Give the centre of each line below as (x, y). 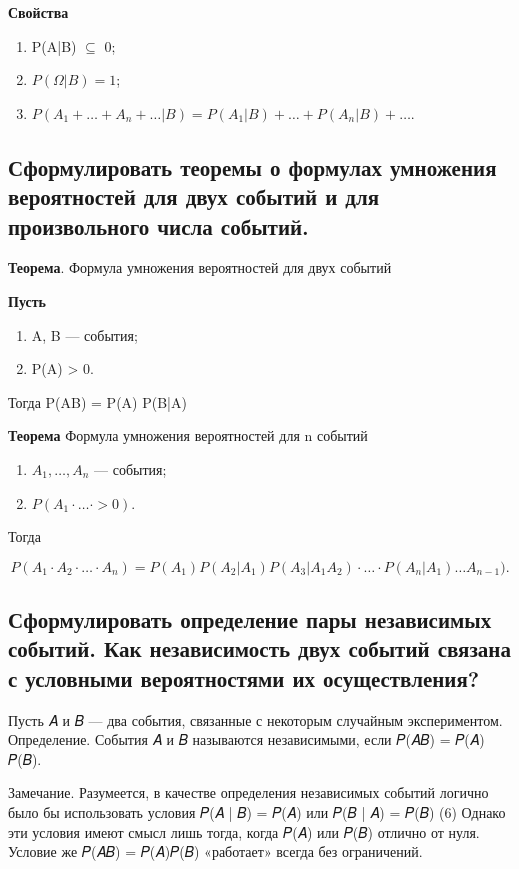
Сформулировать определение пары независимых (250, 619)
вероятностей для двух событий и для (194, 196)
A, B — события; (84, 334)
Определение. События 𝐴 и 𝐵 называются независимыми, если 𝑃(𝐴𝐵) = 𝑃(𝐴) (246, 739)
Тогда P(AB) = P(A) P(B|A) (97, 401)
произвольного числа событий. (158, 225)
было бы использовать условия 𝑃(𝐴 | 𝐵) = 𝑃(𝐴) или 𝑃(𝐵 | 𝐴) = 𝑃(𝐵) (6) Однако (257, 812)
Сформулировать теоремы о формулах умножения (252, 166)
